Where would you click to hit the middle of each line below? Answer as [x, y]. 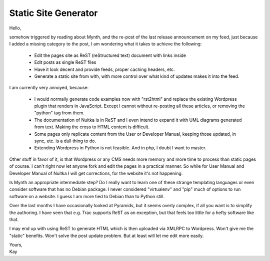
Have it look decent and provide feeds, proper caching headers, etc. [104, 69]
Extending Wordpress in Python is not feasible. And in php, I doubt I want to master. [120, 148]
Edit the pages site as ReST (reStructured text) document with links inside [110, 55]
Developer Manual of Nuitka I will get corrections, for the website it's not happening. [96, 173]
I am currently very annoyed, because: [49, 88]
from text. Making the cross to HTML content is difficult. [92, 127]
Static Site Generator [53, 13]
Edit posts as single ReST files [65, 62]
